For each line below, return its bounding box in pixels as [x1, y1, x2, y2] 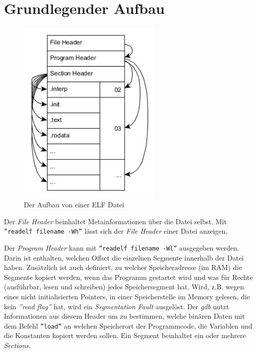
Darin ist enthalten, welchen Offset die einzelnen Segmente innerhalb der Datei [4, 252, 244, 263]
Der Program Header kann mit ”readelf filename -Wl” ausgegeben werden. [4, 242, 240, 253]
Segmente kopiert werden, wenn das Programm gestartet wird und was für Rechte [4, 271, 253, 282]
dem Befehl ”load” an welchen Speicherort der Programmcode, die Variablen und [4, 320, 253, 331]
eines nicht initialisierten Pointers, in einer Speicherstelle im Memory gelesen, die [4, 291, 250, 301]
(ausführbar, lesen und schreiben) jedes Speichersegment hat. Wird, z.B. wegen [4, 281, 244, 292]
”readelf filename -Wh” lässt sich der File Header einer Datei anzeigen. [4, 226, 228, 236]
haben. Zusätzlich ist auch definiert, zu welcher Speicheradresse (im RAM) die [4, 262, 242, 272]
